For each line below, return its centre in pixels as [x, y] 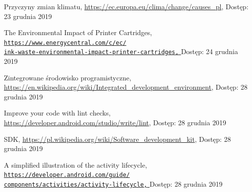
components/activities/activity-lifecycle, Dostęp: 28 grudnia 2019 [113, 184]
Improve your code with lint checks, [57, 113]
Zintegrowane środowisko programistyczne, [68, 77]
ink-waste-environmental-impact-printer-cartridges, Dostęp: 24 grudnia [121, 51]
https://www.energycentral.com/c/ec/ [65, 43]
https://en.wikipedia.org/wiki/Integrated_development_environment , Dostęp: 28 [126, 87]
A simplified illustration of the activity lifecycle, [76, 164]
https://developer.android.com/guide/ [67, 175]
